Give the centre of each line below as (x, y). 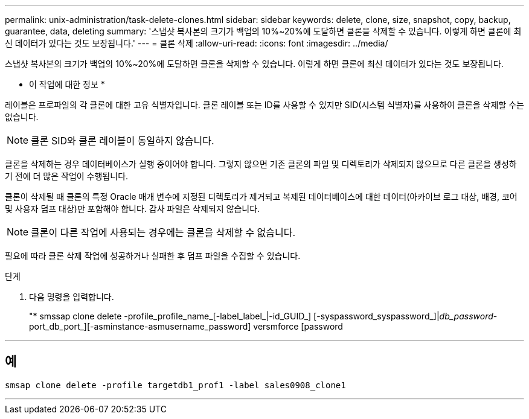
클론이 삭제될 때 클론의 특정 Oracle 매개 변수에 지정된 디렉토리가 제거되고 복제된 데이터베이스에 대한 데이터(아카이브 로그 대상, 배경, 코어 (261, 197)
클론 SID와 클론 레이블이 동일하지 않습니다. (123, 141)
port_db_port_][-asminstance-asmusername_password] (140, 326)
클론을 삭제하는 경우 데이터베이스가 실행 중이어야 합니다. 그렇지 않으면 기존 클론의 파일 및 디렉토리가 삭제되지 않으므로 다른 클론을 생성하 (261, 164)
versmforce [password (298, 326)
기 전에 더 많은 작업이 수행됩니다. (67, 176)
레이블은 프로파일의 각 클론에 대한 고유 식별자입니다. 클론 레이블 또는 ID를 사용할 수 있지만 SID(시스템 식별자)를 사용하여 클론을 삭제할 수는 (264, 105)
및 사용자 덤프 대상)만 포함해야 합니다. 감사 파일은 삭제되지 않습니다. (133, 209)
